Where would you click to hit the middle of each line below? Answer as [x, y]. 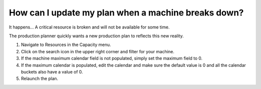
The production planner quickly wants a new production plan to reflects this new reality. [96, 36]
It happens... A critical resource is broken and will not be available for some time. [89, 27]
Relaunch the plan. [40, 79]
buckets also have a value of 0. [52, 72]
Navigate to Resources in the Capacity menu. [66, 45]
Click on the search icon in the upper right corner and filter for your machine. [98, 51]
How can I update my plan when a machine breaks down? [126, 13]
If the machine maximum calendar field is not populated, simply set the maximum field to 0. [112, 59]
